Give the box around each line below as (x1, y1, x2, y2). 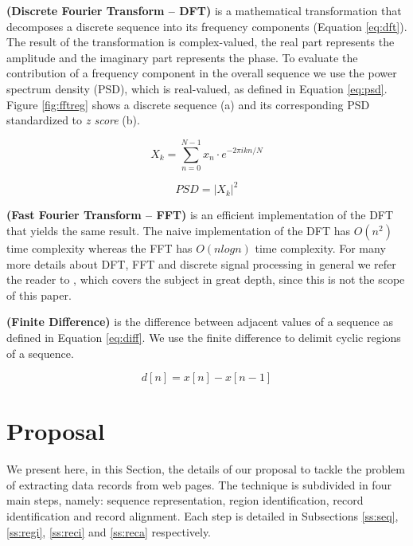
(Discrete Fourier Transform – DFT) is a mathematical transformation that (6, 2, 402, 18)
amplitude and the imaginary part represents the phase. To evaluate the (6, 49, 358, 65)
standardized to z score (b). (6, 112, 140, 128)
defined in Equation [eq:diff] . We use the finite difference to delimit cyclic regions (6, 328, 401, 345)
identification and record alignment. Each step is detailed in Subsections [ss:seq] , (6, 508, 399, 524)
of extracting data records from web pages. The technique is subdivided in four (6, 476, 392, 493)
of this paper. (6, 286, 72, 303)
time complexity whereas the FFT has (6, 239, 193, 256)
